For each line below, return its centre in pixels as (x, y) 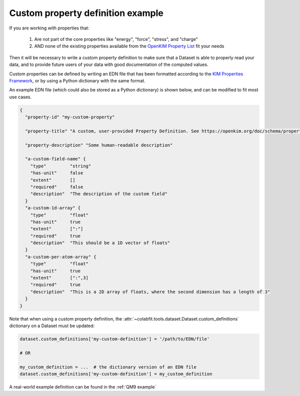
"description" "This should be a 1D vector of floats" (100, 243)
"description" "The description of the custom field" (99, 194)
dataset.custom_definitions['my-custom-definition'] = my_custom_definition (116, 374)
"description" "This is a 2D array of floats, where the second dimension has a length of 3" (150, 292)
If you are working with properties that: (49, 28)
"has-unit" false (57, 173)
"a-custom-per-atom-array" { (61, 257)
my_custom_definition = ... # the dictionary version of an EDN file (108, 367)
